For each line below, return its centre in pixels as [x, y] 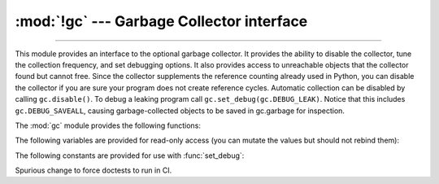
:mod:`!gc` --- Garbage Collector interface [161, 21]
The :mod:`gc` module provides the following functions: [108, 125]
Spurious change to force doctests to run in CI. [93, 170]
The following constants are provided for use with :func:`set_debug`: [130, 156]
